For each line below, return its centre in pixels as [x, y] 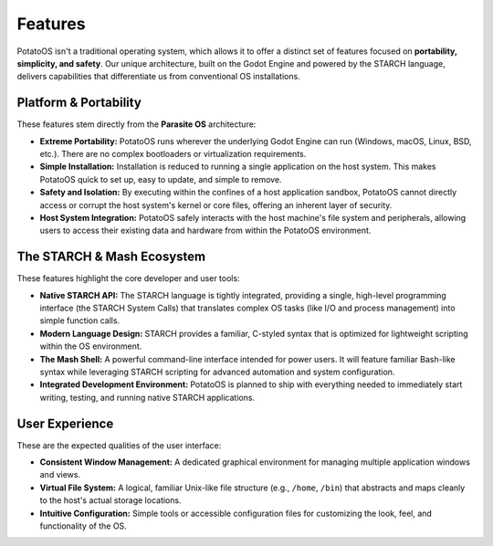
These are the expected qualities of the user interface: [119, 445]
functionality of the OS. [83, 526]
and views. [60, 475]
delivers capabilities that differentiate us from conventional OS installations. [158, 77]
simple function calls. [80, 320]
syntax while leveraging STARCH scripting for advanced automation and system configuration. [217, 372]
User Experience [65, 423]
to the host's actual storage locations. [110, 500]
